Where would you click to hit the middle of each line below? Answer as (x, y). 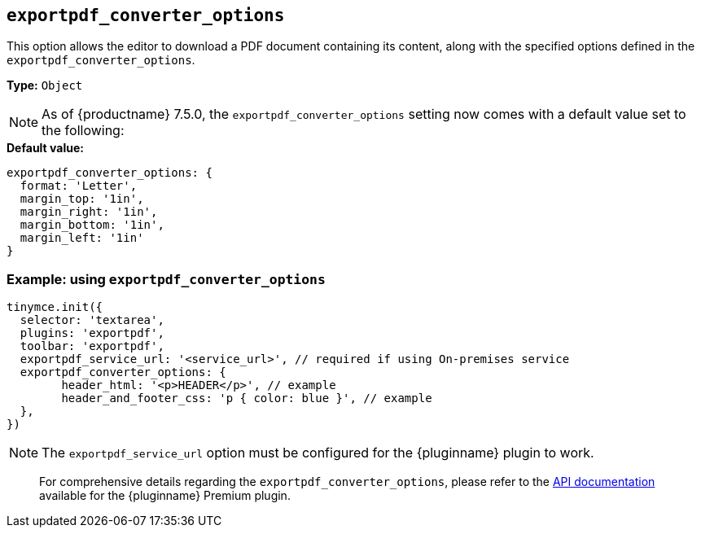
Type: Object (45, 85)
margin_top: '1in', (82, 199)
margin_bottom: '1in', (92, 225)
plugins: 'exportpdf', (92, 333)
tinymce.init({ (55, 307)
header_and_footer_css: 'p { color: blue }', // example (247, 398)
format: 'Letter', (79, 186)
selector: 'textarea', (92, 320)
